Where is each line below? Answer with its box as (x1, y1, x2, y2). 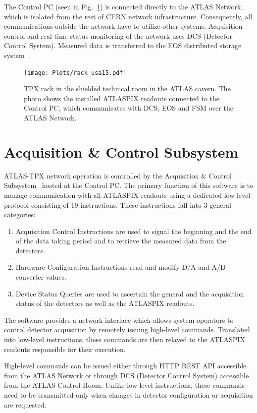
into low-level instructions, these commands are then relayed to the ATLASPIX (4, 334, 245, 345)
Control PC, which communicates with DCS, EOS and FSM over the (24, 103, 233, 113)
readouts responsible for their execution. (4, 344, 126, 354)
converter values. (15, 272, 66, 282)
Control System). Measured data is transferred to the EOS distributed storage (4, 40, 242, 51)
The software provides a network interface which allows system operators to (4, 314, 234, 325)
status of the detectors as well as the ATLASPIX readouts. (15, 298, 195, 308)
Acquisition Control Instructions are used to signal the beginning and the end (15, 226, 252, 236)
